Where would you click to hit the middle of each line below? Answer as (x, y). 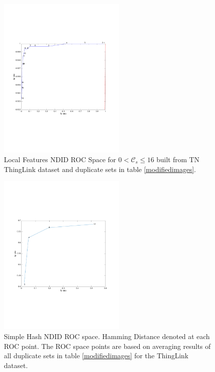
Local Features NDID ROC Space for (60, 159)
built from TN (178, 159)
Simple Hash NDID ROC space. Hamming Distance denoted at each (107, 336)
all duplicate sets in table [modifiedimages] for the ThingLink (96, 356)
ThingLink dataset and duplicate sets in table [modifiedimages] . (100, 169)
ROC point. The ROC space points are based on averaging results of (107, 346)
